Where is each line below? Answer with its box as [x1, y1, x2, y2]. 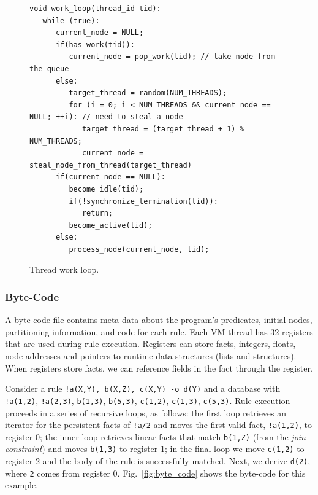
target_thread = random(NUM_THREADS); [69, 88, 227, 98]
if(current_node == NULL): [55, 173, 165, 182]
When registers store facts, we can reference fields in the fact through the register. [5, 361, 313, 374]
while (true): [42, 16, 100, 25]
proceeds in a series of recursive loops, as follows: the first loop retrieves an [5, 406, 287, 419]
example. [5, 478, 39, 491]
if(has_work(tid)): [55, 40, 135, 49]
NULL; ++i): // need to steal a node [29, 112, 183, 122]
